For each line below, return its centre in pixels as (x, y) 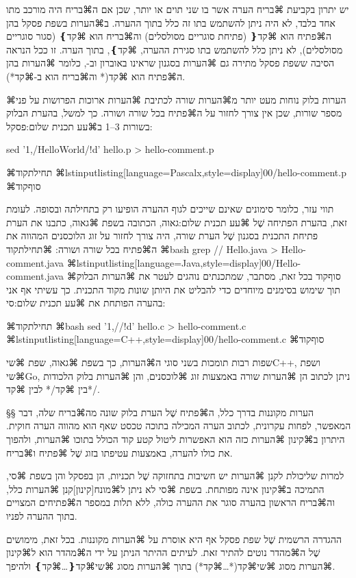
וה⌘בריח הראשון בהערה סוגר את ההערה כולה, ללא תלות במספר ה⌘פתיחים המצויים (170, 502)
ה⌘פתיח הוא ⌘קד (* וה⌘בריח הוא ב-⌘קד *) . (96, 76)
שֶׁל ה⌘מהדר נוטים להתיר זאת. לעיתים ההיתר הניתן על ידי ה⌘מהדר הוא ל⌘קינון (163, 552)
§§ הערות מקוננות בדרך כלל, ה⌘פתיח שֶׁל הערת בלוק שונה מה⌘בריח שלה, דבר (160, 412)
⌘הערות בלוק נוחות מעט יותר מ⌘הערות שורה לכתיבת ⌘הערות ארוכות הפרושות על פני (176, 99)
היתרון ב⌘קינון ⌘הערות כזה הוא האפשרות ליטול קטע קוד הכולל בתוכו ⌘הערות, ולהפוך (176, 439)
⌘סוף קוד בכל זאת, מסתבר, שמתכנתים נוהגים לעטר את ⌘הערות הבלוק (204, 276)
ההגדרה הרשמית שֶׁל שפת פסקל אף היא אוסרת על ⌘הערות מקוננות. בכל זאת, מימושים (174, 539)
